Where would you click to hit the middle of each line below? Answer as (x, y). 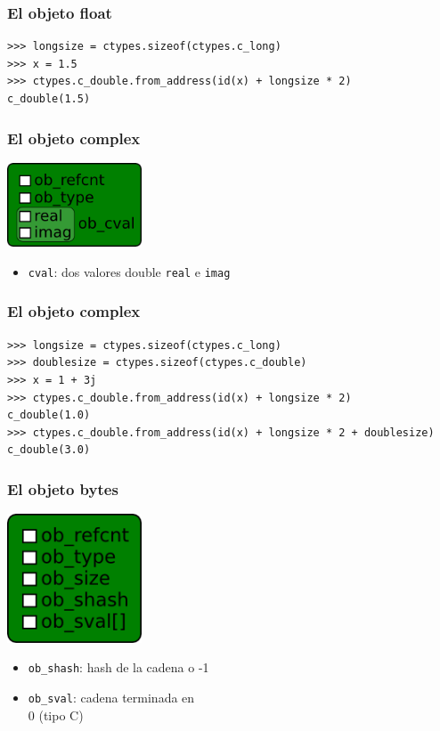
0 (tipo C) (56, 715)
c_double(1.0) (49, 415)
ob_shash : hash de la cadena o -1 (118, 667)
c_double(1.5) (49, 99)
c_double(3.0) (49, 450)
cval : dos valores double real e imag (129, 271)
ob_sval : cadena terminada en (111, 697)
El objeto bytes (63, 488)
